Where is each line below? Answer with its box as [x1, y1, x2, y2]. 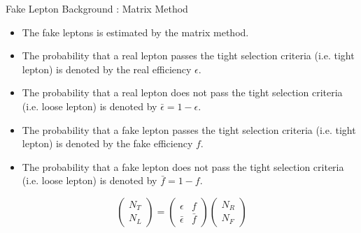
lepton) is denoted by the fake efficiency [22, 136, 193, 151]
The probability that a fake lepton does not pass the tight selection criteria [22, 159, 344, 174]
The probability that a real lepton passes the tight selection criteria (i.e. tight [22, 48, 355, 63]
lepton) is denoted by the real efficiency [22, 61, 192, 76]
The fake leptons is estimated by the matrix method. [22, 24, 249, 39]
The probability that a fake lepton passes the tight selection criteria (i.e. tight [22, 122, 356, 137]
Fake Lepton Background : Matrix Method [6, 1, 188, 15]
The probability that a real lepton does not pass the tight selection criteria [22, 85, 343, 100]
